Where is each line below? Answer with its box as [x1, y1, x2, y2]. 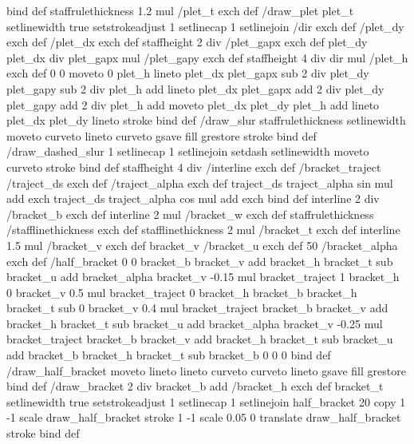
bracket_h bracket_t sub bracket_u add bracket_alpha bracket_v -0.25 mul [6, 315, 383, 331]
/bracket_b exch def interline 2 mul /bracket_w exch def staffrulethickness [6, 205, 374, 222]
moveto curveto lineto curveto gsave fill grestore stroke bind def [6, 127, 317, 144]
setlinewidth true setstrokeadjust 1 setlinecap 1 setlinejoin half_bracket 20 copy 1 [6, 393, 406, 410]
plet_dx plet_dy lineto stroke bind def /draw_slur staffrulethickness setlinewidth [6, 112, 406, 129]
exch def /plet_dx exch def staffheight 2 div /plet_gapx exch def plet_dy [6, 34, 368, 50]
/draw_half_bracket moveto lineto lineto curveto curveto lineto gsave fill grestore [6, 362, 406, 379]
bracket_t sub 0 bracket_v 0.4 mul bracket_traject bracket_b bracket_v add [6, 299, 388, 316]
